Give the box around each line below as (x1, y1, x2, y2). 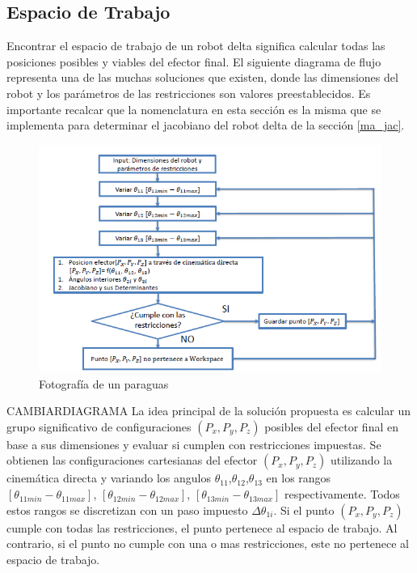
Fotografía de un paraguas (39, 375, 169, 392)
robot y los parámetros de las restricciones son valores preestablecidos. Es (6, 84, 371, 101)
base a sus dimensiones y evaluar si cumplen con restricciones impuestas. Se (6, 435, 381, 452)
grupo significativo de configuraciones (6, 418, 192, 435)
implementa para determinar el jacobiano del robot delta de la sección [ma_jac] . (6, 117, 405, 134)
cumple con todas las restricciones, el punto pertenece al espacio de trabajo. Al (6, 519, 398, 536)
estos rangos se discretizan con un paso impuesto (6, 501, 248, 518)
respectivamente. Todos (284, 486, 400, 503)
